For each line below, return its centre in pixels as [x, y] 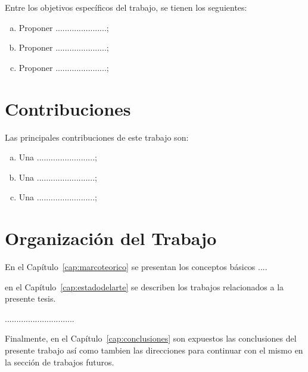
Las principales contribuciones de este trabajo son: [97, 137]
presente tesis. [30, 298]
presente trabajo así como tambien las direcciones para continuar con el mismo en [154, 350]
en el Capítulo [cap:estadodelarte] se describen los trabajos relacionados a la [144, 286]
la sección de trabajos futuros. [60, 362]
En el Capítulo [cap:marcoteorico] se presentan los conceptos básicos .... [136, 266]
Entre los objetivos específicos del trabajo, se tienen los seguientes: [126, 7]
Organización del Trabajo [111, 238]
